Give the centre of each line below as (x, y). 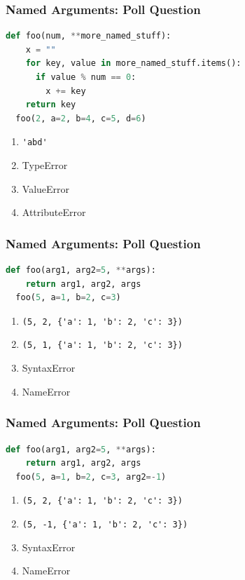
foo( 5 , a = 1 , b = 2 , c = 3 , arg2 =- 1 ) (91, 477)
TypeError (45, 165)
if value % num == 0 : (86, 77)
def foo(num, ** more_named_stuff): (89, 36)
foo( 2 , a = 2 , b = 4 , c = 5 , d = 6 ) (81, 118)
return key (51, 105)
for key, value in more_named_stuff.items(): (133, 63)
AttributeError (54, 212)
